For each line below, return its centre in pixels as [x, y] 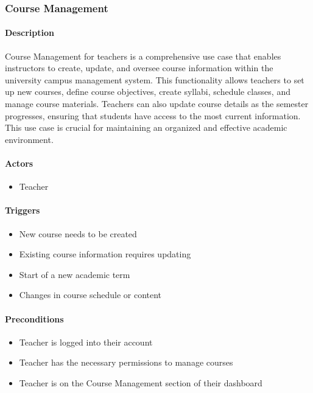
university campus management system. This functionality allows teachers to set [155, 79]
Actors [19, 163]
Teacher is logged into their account [86, 342]
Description [30, 33]
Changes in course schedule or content [90, 295]
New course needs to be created [78, 233]
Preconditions [34, 318]
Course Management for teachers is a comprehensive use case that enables [143, 56]
